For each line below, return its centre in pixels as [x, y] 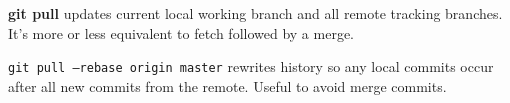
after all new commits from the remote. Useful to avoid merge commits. [227, 85]
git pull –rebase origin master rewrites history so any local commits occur [251, 66]
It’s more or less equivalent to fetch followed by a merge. [181, 32]
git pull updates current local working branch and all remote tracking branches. [255, 13]
